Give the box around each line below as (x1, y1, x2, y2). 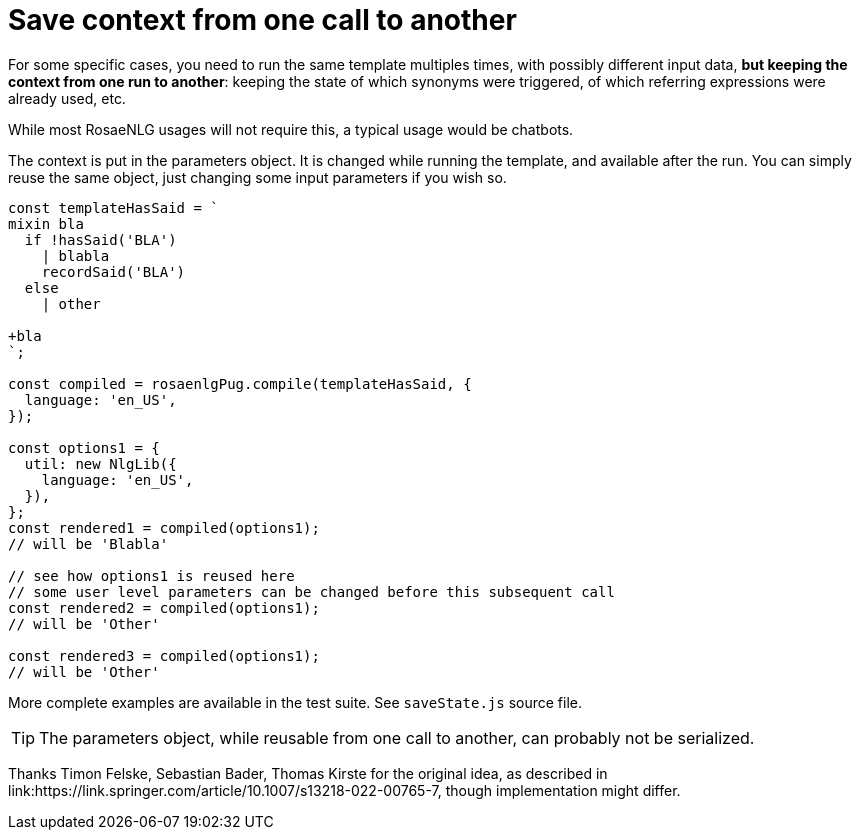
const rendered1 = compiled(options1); (8, 519, 320, 536)
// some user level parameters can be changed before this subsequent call (8, 583, 615, 600)
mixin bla (8, 215, 84, 232)
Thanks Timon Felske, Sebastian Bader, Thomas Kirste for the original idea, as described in (8, 764, 608, 782)
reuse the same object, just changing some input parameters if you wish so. (8, 168, 507, 186)
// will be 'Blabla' (8, 535, 169, 552)
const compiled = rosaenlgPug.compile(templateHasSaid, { (8, 375, 472, 392)
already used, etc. (8, 89, 126, 107)
